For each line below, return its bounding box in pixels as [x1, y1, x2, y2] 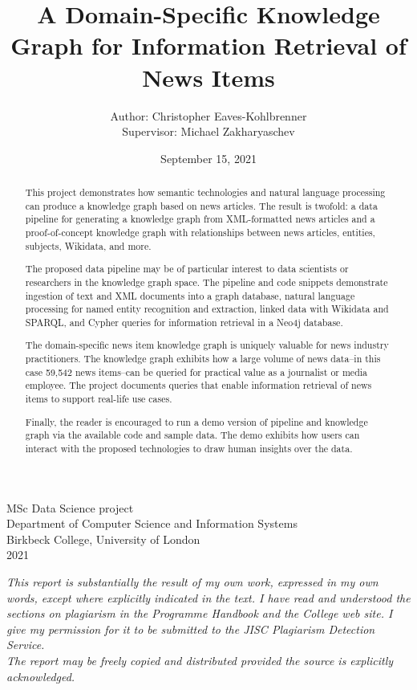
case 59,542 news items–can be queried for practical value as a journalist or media [25, 365, 368, 378]
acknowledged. [6, 668, 75, 684]
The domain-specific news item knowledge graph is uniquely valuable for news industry [25, 338, 389, 352]
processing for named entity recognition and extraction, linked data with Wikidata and [25, 302, 389, 316]
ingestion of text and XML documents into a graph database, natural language [25, 288, 355, 302]
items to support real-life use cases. [25, 392, 172, 406]
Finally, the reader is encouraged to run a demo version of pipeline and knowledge [25, 414, 368, 428]
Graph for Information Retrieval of [10, 29, 407, 62]
